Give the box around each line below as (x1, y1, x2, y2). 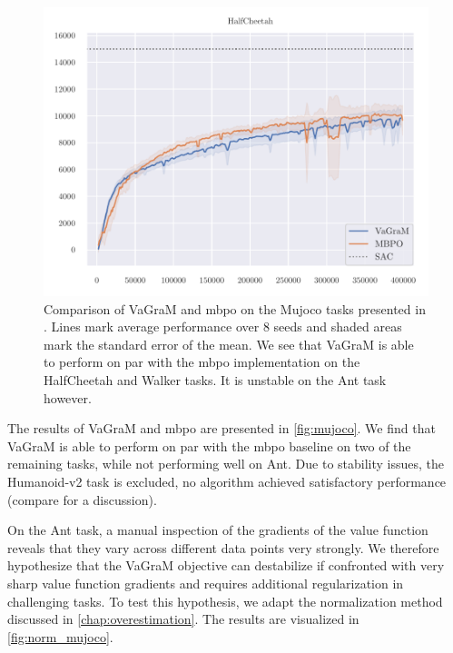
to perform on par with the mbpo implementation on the (44, 352, 360, 371)
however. (44, 388, 92, 407)
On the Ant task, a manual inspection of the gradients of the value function (7, 520, 428, 539)
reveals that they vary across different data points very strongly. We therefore (7, 538, 439, 557)
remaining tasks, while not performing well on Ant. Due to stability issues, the (7, 454, 445, 473)
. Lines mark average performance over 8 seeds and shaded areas (44, 317, 402, 336)
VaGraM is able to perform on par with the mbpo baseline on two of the (7, 436, 411, 455)
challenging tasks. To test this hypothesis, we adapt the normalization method (7, 591, 443, 610)
